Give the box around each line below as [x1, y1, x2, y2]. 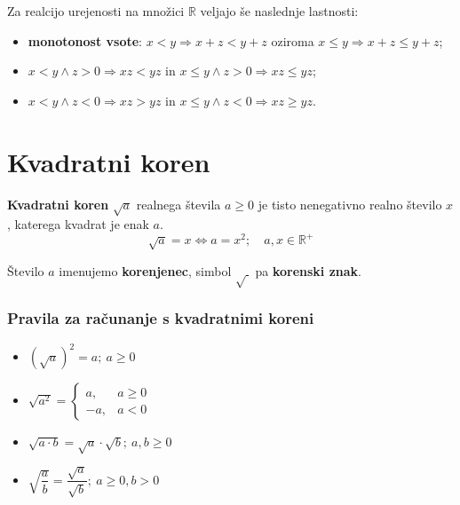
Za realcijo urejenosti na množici [7, 2, 185, 20]
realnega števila [136, 194, 221, 213]
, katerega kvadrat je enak [7, 215, 149, 233]
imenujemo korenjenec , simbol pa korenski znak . [59, 261, 362, 280]
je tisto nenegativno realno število [258, 194, 442, 213]
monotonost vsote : [28, 31, 142, 50]
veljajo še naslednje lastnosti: [200, 2, 359, 20]
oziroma [271, 31, 314, 50]
